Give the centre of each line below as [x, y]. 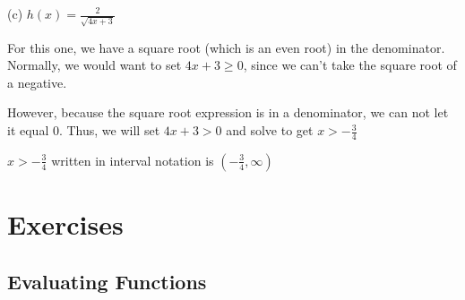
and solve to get [270, 130]
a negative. [37, 82]
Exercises [65, 224]
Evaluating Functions [107, 281]
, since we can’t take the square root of [350, 65]
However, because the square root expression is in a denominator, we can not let [228, 112]
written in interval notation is [133, 160]
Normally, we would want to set [95, 65]
